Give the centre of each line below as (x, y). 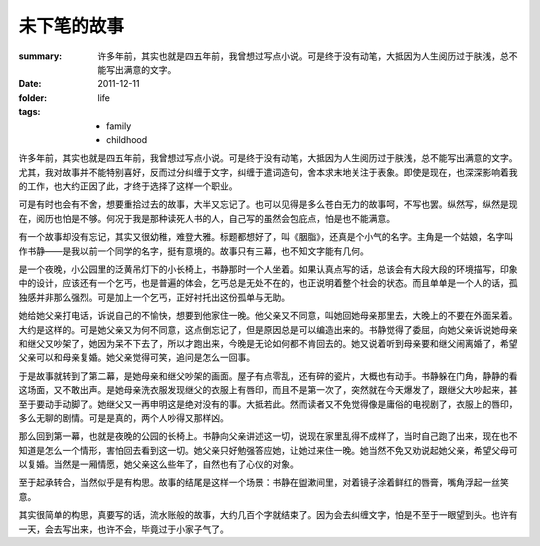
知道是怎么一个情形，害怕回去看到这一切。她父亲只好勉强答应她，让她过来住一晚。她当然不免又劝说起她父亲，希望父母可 (268, 450)
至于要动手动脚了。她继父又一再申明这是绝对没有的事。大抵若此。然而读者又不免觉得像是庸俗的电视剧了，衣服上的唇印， (268, 404)
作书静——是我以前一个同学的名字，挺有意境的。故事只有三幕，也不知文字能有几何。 (193, 251)
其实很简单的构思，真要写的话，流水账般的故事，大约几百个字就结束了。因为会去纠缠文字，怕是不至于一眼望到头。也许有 (268, 515)
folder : (33, 97)
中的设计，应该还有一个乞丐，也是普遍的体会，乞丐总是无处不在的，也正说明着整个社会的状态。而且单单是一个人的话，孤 (268, 283)
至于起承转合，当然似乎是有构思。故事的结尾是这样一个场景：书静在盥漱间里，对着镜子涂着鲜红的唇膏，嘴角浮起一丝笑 (263, 482)
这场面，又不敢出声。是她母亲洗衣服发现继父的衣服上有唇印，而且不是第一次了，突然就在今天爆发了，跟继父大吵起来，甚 (268, 390)
